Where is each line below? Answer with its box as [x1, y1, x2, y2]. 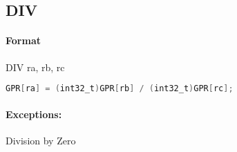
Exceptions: [6, 106, 62, 121]
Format [6, 33, 41, 48]
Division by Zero [6, 133, 76, 147]
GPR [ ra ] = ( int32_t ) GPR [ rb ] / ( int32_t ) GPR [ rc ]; [6, 84, 234, 94]
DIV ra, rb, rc [6, 59, 65, 74]
